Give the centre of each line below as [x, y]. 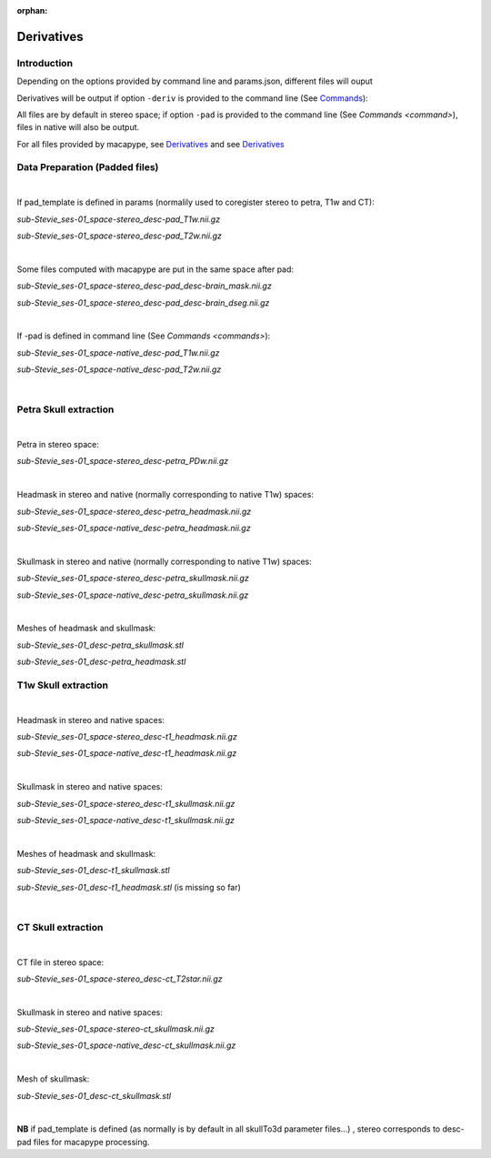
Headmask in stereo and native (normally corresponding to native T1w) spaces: [165, 495]
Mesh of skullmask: [53, 1079]
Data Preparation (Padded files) [88, 167]
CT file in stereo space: [60, 962]
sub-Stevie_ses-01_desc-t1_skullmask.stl [93, 871]
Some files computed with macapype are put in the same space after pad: [155, 269]
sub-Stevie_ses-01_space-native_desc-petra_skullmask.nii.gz [133, 595]
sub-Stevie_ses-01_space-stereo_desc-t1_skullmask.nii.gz [126, 803]
